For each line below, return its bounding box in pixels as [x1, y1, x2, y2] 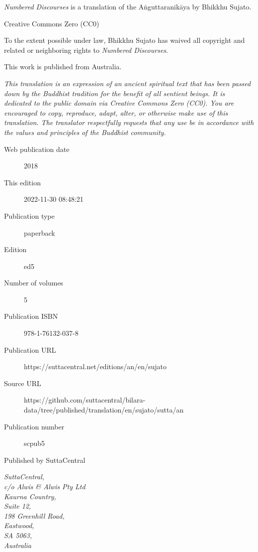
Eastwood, [4, 520, 34, 531]
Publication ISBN [4, 311, 58, 321]
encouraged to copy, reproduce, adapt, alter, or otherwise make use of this [4, 107, 228, 118]
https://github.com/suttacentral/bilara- [24, 395, 146, 405]
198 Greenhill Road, [4, 510, 65, 521]
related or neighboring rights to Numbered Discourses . [4, 44, 168, 55]
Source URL [4, 378, 41, 388]
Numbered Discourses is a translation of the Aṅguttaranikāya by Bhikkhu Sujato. [4, 1, 252, 11]
